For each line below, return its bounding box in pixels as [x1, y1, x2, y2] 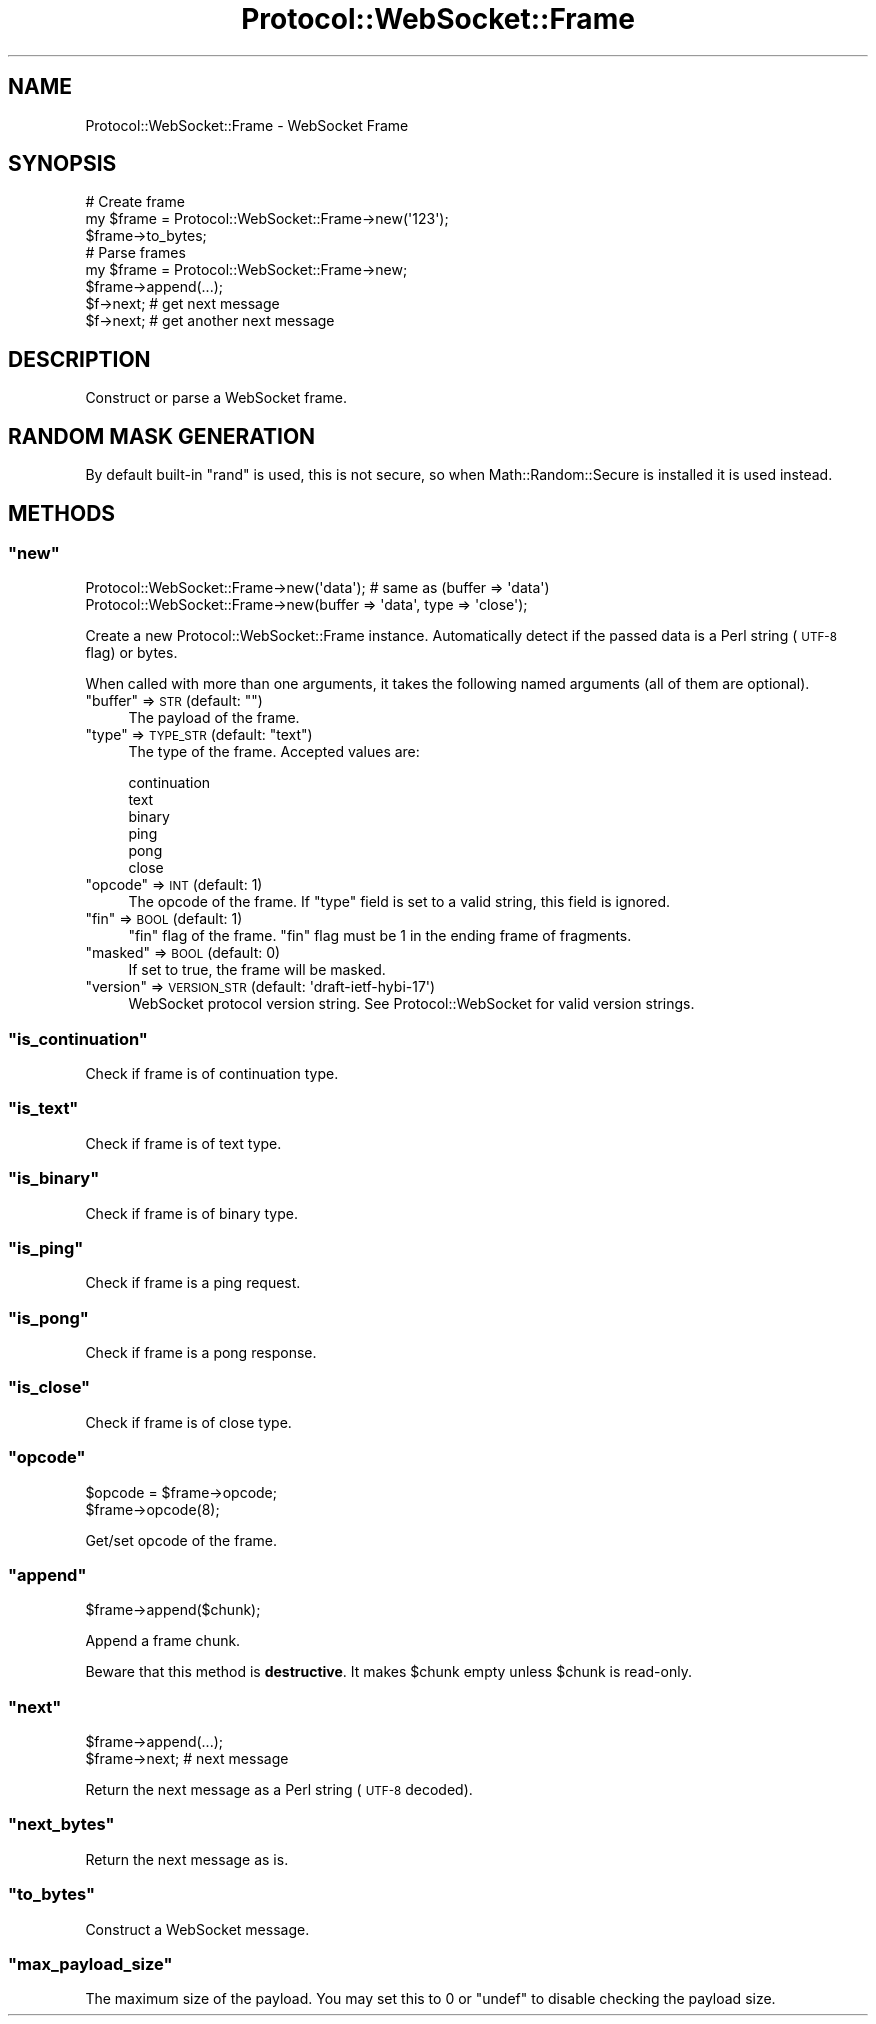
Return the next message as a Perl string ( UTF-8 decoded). [85, 1781, 473, 1799]
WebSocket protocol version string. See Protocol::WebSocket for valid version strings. [128, 995, 695, 1013]
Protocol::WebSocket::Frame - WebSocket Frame [85, 116, 409, 134]
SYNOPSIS [8, 151, 117, 177]
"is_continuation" [8, 1028, 148, 1049]
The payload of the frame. [128, 709, 300, 727]
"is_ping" [8, 1237, 84, 1258]
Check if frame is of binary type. [85, 1204, 298, 1222]
